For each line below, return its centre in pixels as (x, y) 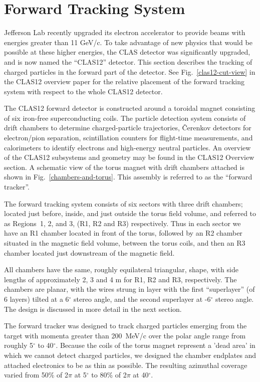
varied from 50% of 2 (36, 375)
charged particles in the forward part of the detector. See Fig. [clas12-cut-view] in (130, 71)
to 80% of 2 (109, 375)
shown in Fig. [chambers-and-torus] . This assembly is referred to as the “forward (128, 177)
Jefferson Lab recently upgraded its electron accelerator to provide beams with (125, 32)
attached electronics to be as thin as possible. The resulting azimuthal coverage (126, 365)
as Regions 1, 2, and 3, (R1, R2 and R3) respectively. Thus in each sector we (122, 223)
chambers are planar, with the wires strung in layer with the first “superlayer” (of (129, 289)
